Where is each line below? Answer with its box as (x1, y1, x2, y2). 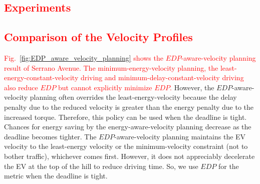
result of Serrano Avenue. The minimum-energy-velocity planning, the (4, 62, 218, 73)
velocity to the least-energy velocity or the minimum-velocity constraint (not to (4, 141, 248, 151)
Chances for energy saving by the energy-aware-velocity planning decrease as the (4, 121, 251, 132)
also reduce (4, 82, 38, 92)
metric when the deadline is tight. (4, 170, 108, 181)
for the (218, 160, 239, 171)
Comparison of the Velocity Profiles (4, 29, 193, 45)
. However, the (170, 82, 214, 92)
